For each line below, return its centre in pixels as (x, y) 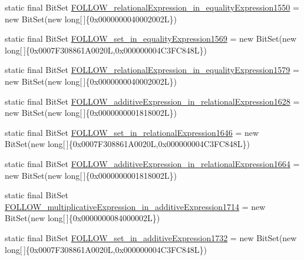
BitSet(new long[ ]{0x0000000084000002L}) (82, 218)
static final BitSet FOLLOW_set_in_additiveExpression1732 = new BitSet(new (151, 237)
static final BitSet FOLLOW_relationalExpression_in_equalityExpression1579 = (152, 70)
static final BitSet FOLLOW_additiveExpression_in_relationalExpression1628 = (152, 101)
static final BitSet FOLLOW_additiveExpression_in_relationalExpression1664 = (152, 163)
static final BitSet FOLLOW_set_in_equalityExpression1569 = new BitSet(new (151, 39)
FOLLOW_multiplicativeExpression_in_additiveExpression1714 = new (135, 206)
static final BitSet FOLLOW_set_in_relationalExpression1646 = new (132, 132)
